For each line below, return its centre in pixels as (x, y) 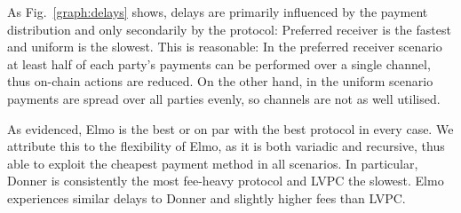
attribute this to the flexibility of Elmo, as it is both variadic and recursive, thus (226, 146)
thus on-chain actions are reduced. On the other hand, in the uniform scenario (220, 81)
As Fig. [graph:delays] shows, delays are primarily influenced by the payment (218, 12)
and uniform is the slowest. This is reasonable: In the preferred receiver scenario (225, 47)
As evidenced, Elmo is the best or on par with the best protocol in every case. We (230, 128)
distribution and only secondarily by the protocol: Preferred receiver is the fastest (229, 29)
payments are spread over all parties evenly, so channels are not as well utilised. (224, 98)
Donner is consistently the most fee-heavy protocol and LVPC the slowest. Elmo (226, 181)
